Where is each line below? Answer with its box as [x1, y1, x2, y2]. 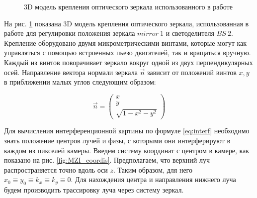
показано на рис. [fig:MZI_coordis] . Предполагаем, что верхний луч [4, 155, 210, 165]
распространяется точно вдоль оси [4, 164, 108, 175]
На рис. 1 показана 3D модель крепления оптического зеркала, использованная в [4, 18, 249, 28]
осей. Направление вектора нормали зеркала [4, 67, 138, 77]
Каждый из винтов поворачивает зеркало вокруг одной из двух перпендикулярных [4, 57, 253, 67]
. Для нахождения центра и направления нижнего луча [71, 174, 236, 185]
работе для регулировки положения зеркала [4, 28, 135, 38]
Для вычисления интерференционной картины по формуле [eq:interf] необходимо [4, 125, 250, 136]
